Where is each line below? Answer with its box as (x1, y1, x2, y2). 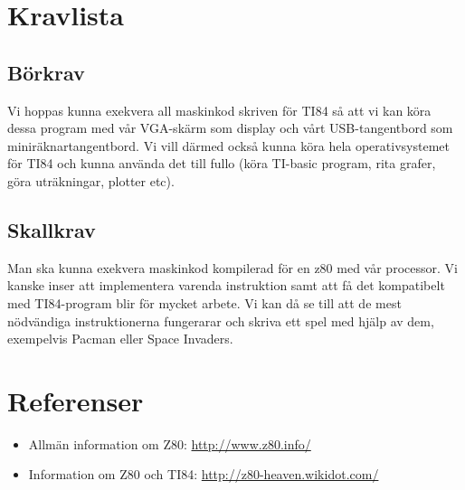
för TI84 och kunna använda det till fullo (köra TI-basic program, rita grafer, (7, 154, 436, 173)
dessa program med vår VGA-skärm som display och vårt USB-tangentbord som (7, 118, 453, 137)
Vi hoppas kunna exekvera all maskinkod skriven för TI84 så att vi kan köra (7, 100, 432, 119)
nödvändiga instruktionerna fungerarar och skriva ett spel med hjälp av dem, (7, 311, 434, 330)
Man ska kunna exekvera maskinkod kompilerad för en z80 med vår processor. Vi (7, 258, 458, 277)
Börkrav (7, 58, 85, 86)
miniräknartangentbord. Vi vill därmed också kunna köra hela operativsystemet (7, 136, 450, 155)
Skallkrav (7, 215, 96, 243)
